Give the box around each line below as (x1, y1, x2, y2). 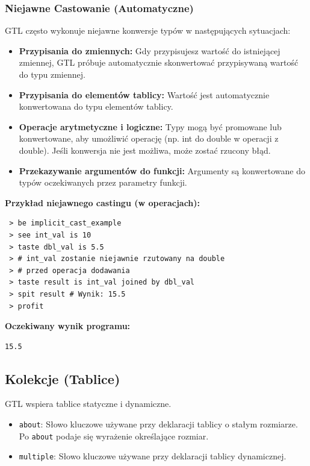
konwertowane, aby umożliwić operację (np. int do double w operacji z (19, 132, 279, 145)
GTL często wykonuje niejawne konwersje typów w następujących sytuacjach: (5, 24, 291, 37)
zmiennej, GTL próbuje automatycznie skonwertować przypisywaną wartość (19, 56, 299, 69)
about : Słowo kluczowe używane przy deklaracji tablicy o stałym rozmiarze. (19, 418, 298, 430)
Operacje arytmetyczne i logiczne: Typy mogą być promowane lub (19, 120, 282, 133)
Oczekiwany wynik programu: (5, 320, 131, 332)
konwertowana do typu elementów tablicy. (19, 100, 173, 113)
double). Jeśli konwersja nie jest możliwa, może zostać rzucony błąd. (19, 143, 271, 156)
